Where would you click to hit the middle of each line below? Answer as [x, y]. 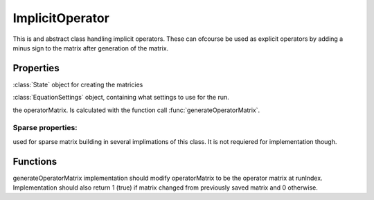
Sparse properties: [45, 128]
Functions [35, 162]
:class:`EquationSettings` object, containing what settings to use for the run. [121, 98]
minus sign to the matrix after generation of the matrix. [91, 48]
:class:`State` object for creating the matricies [78, 84]
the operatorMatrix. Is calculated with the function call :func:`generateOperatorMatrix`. [136, 110]
